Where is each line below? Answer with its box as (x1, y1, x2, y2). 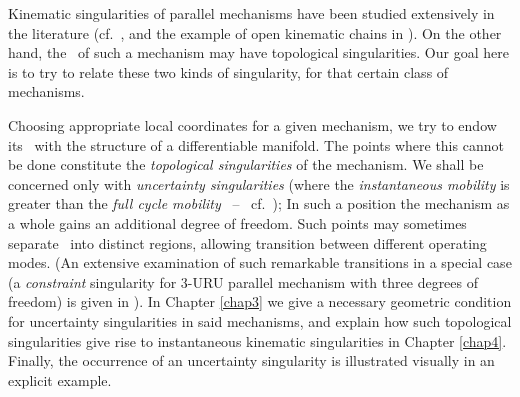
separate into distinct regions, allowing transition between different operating (8, 232, 487, 253)
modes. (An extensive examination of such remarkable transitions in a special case (8, 252, 512, 273)
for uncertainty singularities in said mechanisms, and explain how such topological (8, 310, 512, 331)
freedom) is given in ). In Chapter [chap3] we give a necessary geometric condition (8, 291, 512, 312)
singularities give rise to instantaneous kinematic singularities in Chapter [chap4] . (8, 330, 507, 351)
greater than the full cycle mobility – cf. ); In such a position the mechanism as (8, 193, 510, 214)
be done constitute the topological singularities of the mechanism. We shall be (8, 154, 484, 175)
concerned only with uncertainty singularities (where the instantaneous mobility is (8, 173, 510, 194)
